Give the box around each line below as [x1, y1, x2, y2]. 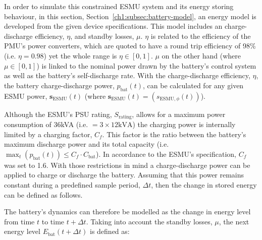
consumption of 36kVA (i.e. [4, 119, 88, 129]
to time [41, 216, 65, 226]
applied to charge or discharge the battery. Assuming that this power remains [4, 169, 244, 180]
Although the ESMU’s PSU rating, [4, 108, 112, 119]
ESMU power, [4, 90, 47, 101]
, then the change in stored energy [151, 179, 257, 190]
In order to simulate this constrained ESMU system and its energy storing [4, 1, 234, 11]
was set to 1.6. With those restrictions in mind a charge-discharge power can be [4, 159, 250, 170]
